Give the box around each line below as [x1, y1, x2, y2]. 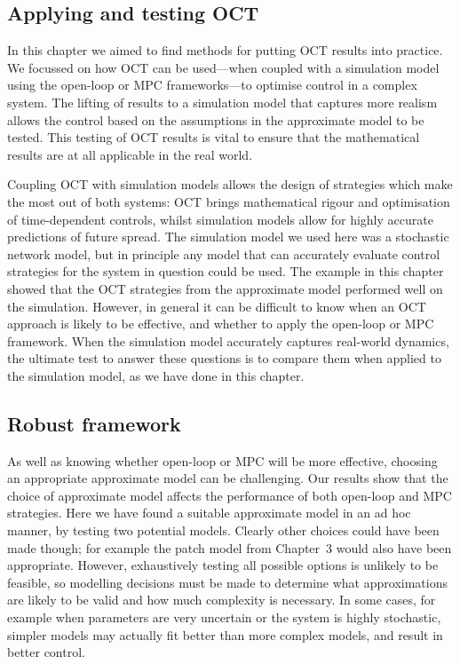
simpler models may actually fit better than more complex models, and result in [7, 625, 443, 644]
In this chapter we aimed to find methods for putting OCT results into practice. [7, 41, 443, 59]
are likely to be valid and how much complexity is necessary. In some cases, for [7, 590, 436, 609]
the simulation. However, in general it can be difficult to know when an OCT [7, 296, 426, 315]
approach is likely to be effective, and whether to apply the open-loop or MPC [7, 314, 434, 333]
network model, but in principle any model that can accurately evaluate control [7, 244, 440, 263]
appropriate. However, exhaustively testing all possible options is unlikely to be [7, 556, 439, 574]
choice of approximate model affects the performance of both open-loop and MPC [7, 486, 452, 504]
